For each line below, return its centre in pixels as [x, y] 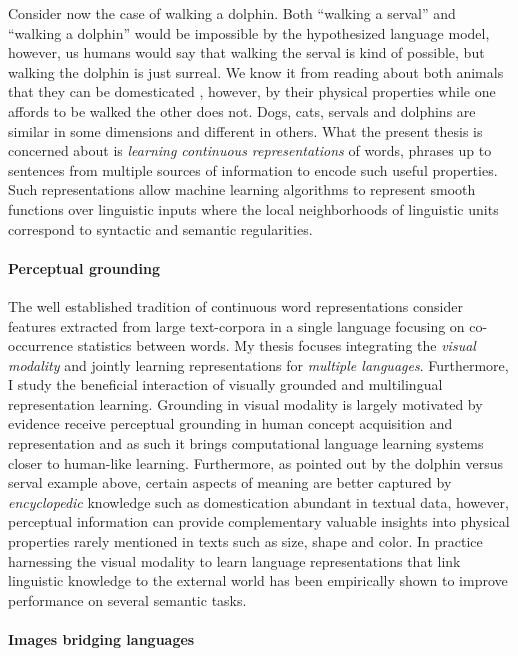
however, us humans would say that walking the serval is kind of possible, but [246, 52]
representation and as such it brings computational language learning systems [246, 443]
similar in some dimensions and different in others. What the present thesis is [245, 130]
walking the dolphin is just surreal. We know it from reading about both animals [256, 71]
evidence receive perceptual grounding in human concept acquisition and [230, 423]
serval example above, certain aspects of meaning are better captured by [230, 482]
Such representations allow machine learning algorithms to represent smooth [242, 189]
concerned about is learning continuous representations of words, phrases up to [250, 150]
